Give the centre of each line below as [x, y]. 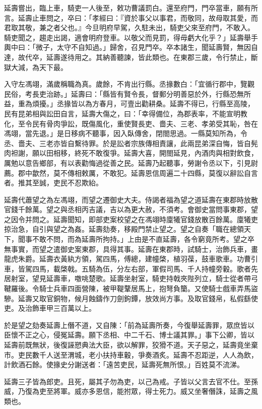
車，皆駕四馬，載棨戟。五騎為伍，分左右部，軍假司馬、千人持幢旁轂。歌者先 [131, 268]
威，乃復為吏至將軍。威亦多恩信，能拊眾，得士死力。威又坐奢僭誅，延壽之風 [131, 391]
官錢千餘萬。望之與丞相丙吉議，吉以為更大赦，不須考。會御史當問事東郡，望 [131, 209]
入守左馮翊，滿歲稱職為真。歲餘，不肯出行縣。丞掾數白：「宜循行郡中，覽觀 [129, 84]
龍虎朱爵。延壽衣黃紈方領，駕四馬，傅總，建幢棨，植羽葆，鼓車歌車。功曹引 [131, 259]
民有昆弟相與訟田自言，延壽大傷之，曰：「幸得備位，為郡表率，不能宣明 [122, 113]
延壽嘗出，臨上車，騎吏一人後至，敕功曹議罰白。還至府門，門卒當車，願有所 [131, 8]
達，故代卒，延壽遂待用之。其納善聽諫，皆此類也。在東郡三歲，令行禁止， [127, 57]
